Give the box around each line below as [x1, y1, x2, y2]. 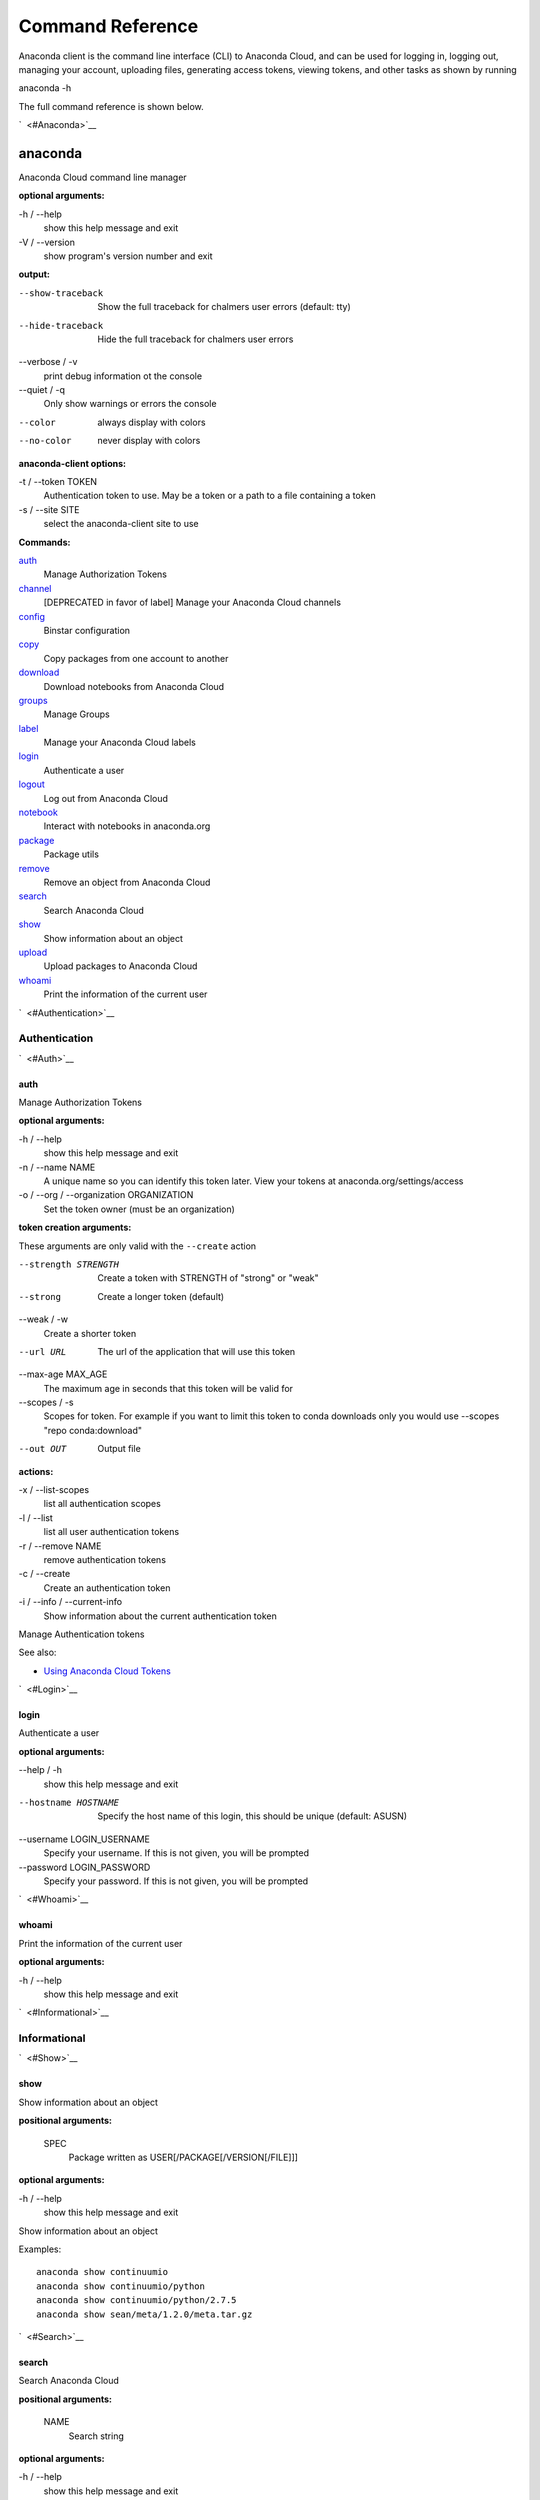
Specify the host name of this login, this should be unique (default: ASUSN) [97, 1810, 408, 1822]
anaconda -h [18, 82, 72, 94]
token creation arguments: [18, 1221, 132, 1234]
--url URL [18, 1346, 67, 1357]
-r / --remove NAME [18, 1540, 102, 1552]
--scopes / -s [18, 1396, 74, 1409]
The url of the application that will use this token [97, 1345, 296, 1357]
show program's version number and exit [43, 250, 213, 262]
